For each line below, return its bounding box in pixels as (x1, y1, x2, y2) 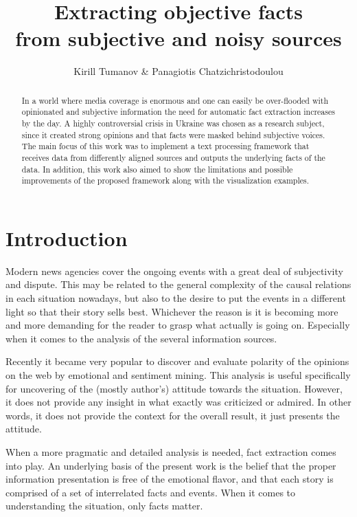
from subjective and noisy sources (15, 24, 342, 52)
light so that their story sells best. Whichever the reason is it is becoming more (5, 304, 338, 318)
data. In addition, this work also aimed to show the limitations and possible (21, 163, 293, 175)
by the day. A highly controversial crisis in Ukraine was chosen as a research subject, (21, 118, 325, 129)
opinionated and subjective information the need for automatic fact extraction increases (21, 106, 335, 118)
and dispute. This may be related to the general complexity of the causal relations (5, 277, 352, 291)
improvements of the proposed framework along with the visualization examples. (21, 175, 310, 186)
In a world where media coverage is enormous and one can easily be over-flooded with (21, 94, 329, 106)
